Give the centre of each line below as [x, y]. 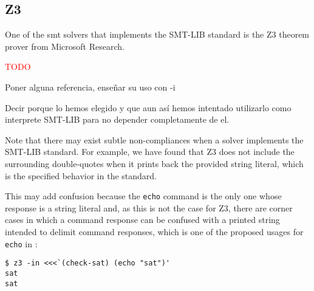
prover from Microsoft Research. [65, 46]
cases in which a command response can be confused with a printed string [142, 220]
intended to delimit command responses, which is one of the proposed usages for [154, 231]
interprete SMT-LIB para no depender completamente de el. [117, 119]
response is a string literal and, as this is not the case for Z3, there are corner [149, 207]
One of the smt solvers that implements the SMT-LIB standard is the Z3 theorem [157, 34]
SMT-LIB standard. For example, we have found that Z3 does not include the [150, 152]
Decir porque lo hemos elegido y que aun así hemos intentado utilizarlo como [148, 107]
